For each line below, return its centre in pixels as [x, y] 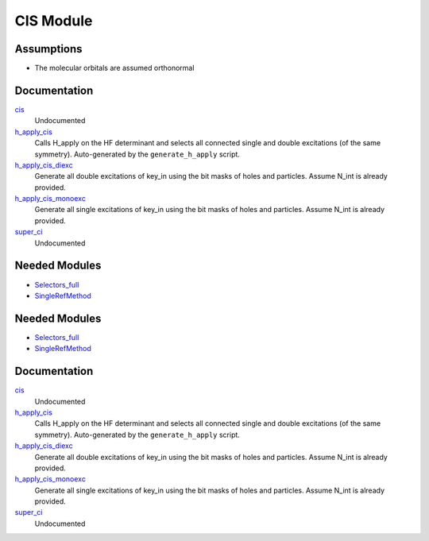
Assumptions [48, 49]
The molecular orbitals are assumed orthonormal [114, 68]
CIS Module [54, 21]
